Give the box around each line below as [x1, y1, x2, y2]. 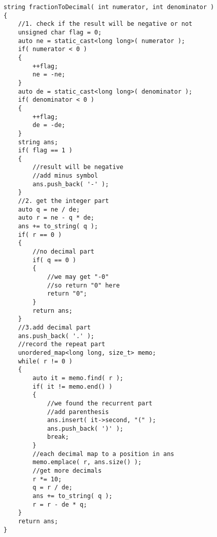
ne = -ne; [32, 71, 65, 78]
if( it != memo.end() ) [32, 383, 113, 390]
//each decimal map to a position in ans [32, 450, 174, 458]
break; [47, 433, 69, 441]
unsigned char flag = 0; [18, 28, 102, 36]
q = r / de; [32, 484, 73, 491]
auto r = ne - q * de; [18, 214, 94, 222]
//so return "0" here [47, 281, 120, 289]
